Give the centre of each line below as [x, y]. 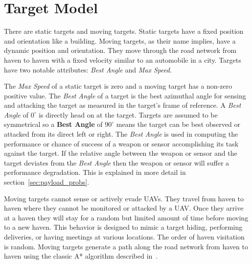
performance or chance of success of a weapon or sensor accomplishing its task [121, 143]
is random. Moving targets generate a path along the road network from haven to [126, 246]
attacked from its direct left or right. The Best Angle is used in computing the [121, 134]
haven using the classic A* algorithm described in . [81, 256]
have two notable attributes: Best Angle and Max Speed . [88, 69]
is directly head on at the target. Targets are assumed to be [128, 114]
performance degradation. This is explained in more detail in [95, 172]
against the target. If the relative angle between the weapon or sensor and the [121, 153]
